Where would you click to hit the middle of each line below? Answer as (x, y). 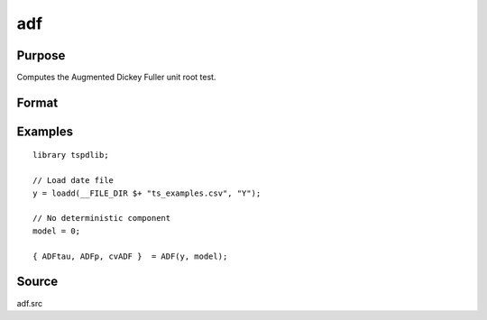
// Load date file (74, 181)
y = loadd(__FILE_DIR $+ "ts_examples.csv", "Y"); (147, 193)
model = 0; (57, 231)
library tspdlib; (71, 155)
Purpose (41, 55)
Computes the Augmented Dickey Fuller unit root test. (116, 78)
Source (37, 282)
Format (37, 102)
